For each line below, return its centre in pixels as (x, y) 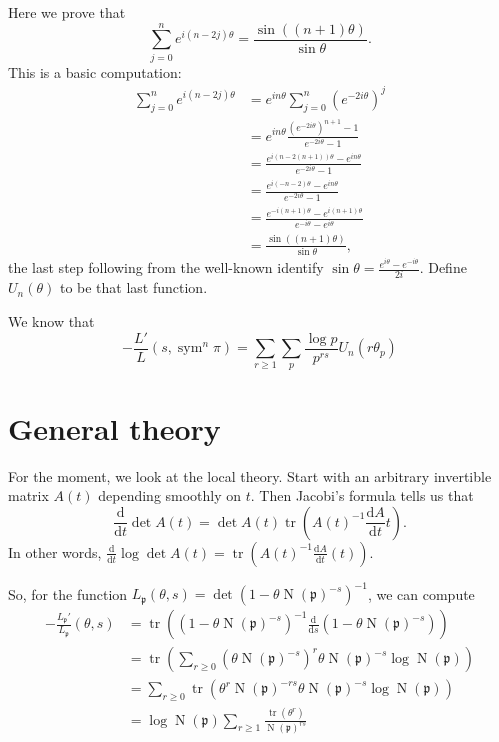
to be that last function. (133, 287)
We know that (51, 321)
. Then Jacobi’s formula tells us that (362, 495)
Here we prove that (67, 12)
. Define (443, 267)
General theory (114, 427)
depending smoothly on (170, 495)
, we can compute (421, 593)
